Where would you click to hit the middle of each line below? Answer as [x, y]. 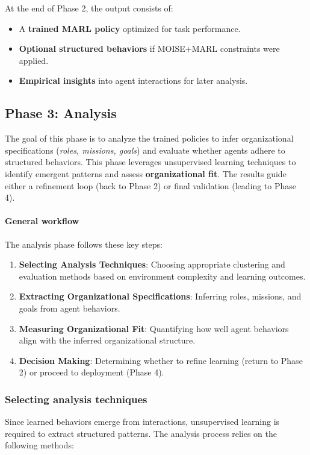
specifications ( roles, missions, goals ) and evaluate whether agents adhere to [145, 150]
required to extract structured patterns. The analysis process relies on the [141, 433]
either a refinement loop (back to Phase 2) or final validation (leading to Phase [151, 185]
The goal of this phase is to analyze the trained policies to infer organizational [149, 138]
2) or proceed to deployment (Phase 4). [91, 372]
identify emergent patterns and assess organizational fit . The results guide [146, 173]
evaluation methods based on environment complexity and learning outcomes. [162, 276]
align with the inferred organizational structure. [107, 340]
